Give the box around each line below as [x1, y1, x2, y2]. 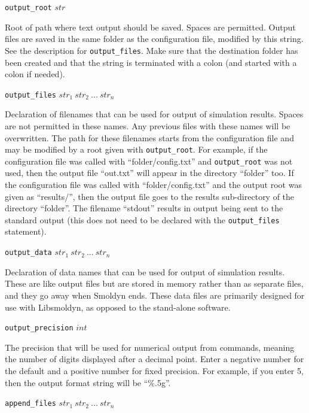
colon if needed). [5, 68, 65, 80]
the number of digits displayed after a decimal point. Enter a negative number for [5, 353, 304, 365]
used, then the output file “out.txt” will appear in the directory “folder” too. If [5, 166, 294, 179]
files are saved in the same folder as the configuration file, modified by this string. [5, 32, 304, 45]
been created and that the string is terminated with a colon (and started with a [5, 56, 297, 68]
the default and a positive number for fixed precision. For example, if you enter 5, [5, 364, 304, 376]
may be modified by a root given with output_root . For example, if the [5, 143, 268, 156]
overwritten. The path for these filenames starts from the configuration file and [5, 131, 294, 144]
